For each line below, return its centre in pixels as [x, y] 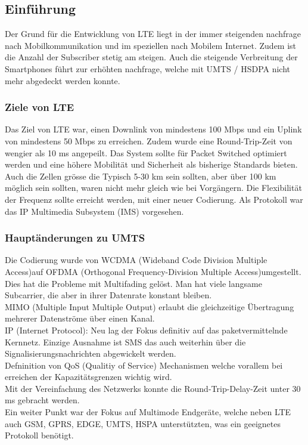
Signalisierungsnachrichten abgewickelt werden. [91, 353]
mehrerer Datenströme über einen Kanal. [80, 318]
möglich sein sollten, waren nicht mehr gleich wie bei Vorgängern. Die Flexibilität [153, 188]
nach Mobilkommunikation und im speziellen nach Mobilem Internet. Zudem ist [151, 45]
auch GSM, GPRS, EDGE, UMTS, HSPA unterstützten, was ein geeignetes [143, 423]
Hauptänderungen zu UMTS [75, 238]
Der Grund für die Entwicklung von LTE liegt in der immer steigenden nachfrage [153, 34]
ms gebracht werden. [42, 400]
